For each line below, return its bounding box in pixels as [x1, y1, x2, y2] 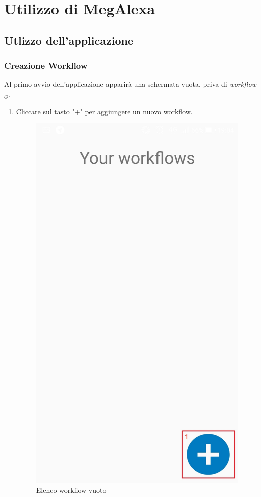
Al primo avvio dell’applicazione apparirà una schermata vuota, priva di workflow [4, 79, 256, 89]
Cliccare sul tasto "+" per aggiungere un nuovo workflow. [16, 106, 193, 116]
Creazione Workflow [4, 59, 88, 72]
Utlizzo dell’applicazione [4, 32, 133, 48]
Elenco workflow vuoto [36, 485, 107, 495]
